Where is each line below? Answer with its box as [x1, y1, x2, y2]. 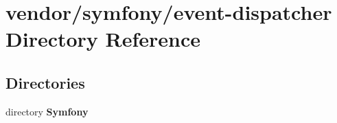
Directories [5, 71, 85, 93]
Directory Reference [5, 25, 201, 53]
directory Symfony [5, 104, 89, 118]
